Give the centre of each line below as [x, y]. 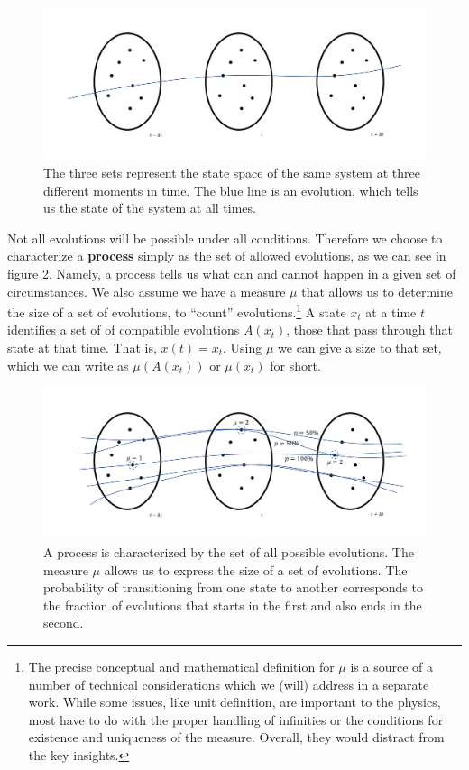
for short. [295, 365]
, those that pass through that [369, 330]
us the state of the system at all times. [150, 208]
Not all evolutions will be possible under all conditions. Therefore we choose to [225, 238]
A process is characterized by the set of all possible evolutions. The [229, 552]
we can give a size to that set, [360, 347]
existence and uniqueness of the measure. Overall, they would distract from [236, 737]
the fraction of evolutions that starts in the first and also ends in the [233, 605]
